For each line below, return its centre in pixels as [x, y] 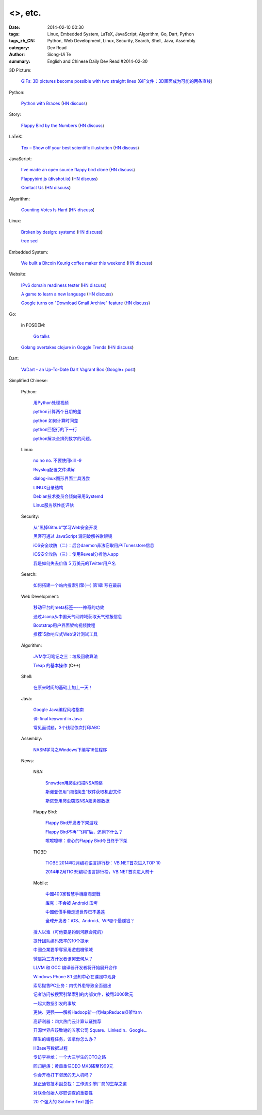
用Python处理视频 [51, 402]
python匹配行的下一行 [55, 430]
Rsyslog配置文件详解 [54, 469]
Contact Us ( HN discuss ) [46, 188]
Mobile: [41, 883]
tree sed [30, 241]
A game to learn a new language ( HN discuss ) [67, 294]
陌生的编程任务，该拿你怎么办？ [65, 1039]
